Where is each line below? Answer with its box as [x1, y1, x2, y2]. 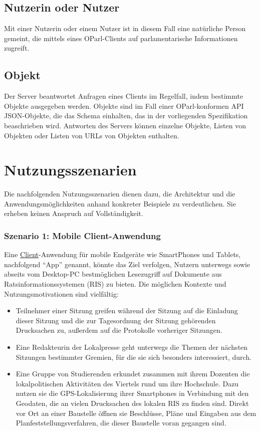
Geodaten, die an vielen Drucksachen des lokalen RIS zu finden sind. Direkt [16, 398, 249, 408]
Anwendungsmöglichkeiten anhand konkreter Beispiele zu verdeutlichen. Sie [4, 198, 236, 208]
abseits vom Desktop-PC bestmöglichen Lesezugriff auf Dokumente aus [4, 269, 222, 279]
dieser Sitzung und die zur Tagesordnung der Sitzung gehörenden [16, 315, 216, 325]
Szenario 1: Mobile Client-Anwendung [4, 229, 161, 242]
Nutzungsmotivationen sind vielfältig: [4, 288, 119, 299]
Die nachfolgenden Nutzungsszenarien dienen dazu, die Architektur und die [4, 188, 235, 199]
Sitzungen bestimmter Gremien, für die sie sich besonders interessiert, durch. [16, 351, 252, 362]
